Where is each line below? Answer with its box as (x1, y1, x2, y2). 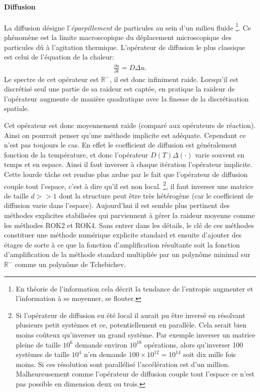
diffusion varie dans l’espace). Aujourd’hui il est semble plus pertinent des (4, 200, 230, 210)
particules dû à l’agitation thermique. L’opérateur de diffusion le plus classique (4, 41, 245, 52)
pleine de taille (15, 339, 61, 349)
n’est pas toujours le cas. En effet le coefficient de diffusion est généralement (4, 139, 237, 150)
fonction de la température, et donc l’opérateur (4, 149, 148, 159)
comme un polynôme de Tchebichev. (15, 259, 126, 269)
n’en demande (83, 349, 126, 359)
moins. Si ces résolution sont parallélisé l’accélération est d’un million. (15, 358, 230, 369)
